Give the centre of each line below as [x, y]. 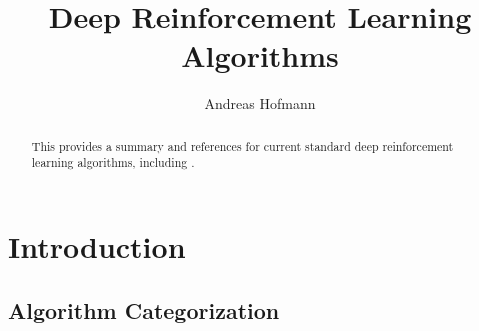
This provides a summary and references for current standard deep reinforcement [242, 145]
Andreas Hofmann [260, 103]
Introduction [97, 246]
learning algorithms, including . [113, 162]
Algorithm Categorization [144, 309]
